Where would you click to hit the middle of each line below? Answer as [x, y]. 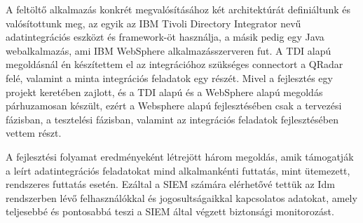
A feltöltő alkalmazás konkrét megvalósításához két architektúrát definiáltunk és [178, 9]
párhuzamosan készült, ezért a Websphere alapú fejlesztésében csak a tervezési [174, 106]
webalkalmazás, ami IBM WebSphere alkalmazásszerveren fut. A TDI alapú [169, 50]
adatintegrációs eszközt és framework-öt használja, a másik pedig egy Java [165, 37]
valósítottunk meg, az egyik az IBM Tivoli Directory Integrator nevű [153, 23]
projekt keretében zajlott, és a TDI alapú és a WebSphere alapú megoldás [164, 92]
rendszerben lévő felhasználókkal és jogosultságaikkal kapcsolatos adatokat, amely [181, 197]
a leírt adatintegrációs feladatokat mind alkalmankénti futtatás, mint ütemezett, [178, 170]
